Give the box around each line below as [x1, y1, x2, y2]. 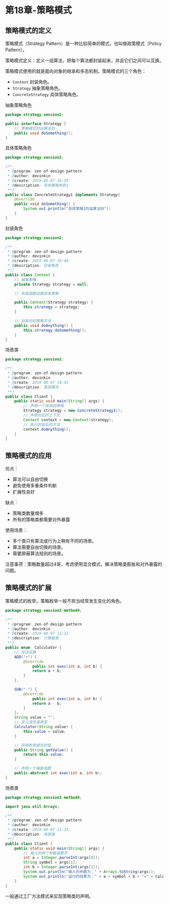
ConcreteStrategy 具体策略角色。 [12, 92, 81, 97]
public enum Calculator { [5, 645, 62, 650]
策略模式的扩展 [5, 584, 52, 592]
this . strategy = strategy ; [23, 305, 80, 310]
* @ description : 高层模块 [7, 384, 59, 390]
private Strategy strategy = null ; [14, 282, 89, 287]
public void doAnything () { [14, 323, 73, 328]
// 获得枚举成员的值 [14, 743, 51, 748]
